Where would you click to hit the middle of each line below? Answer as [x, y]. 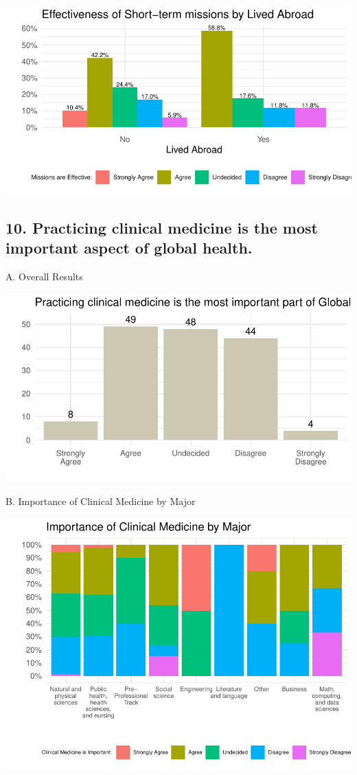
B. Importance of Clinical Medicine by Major [101, 501]
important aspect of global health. [129, 248]
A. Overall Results [44, 277]
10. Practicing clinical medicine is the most [162, 227]
